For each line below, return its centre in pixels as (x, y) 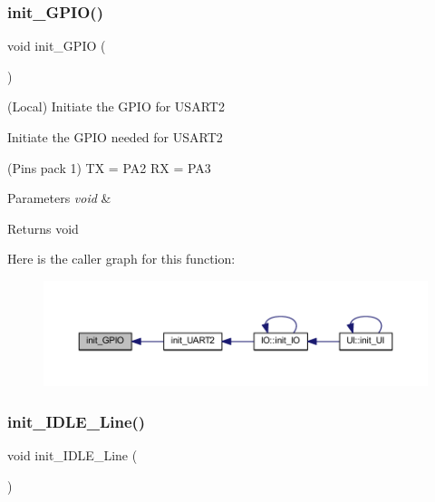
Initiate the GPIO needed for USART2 (115, 137)
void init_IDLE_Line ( (72, 454)
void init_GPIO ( (57, 46)
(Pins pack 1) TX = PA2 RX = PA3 (109, 167)
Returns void (43, 228)
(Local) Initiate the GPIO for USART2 (116, 106)
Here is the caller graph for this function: (121, 259)
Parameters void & (59, 198)
